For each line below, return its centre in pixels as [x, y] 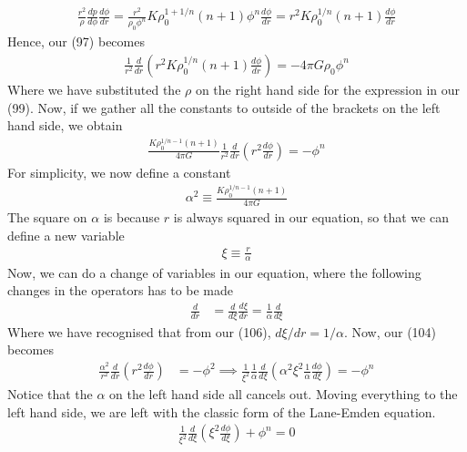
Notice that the [50, 394]
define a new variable [66, 235]
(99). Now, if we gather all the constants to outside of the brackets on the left [224, 107]
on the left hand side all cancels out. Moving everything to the [284, 394]
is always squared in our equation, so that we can [311, 216]
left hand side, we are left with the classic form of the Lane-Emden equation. [222, 411]
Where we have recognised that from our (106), [139, 331]
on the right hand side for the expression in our [328, 89]
